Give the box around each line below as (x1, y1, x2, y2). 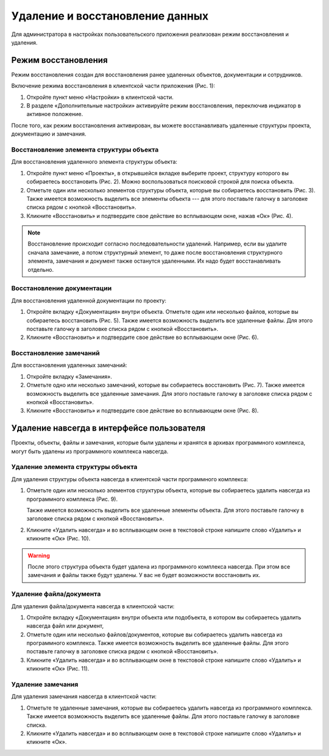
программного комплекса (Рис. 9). (26, 495, 118, 503)
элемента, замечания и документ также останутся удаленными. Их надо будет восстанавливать (27, 257, 281, 265)
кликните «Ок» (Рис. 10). (26, 535, 91, 542)
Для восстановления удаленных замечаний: (11, 362, 127, 369)
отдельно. (27, 266, 54, 273)
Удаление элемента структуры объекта (11, 463, 138, 471)
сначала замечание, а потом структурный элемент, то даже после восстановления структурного (27, 249, 283, 256)
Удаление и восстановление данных (11, 9, 209, 23)
